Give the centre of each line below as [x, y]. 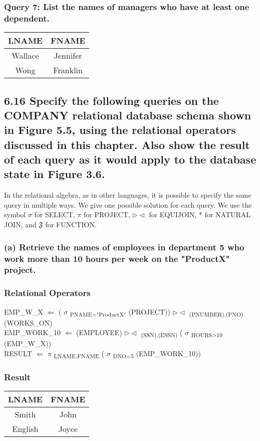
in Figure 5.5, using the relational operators [120, 130]
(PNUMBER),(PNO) [216, 314]
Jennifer [68, 56]
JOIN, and [20, 225]
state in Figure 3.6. [55, 174]
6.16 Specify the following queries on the [111, 100]
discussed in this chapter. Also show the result [127, 144]
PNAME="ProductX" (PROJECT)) [120, 312]
